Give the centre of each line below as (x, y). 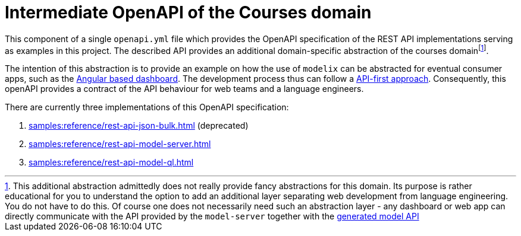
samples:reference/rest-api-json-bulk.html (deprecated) (139, 126)
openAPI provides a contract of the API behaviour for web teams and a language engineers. (184, 89)
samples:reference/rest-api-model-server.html (120, 144)
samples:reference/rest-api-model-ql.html (111, 162)
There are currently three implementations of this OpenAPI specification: (147, 107)
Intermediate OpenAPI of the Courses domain (188, 12)
